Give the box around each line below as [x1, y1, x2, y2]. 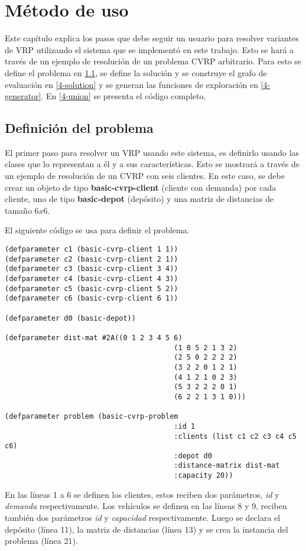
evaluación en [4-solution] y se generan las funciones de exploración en [5, 78, 258, 90]
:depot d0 [174, 451, 212, 460]
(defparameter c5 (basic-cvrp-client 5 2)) [5, 284, 178, 293]
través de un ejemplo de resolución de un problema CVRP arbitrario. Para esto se [5, 55, 302, 67]
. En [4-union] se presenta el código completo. [41, 90, 206, 102]
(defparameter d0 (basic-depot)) [5, 314, 136, 322]
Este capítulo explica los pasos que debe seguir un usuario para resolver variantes [5, 32, 299, 44]
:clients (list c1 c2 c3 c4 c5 [174, 432, 297, 441]
